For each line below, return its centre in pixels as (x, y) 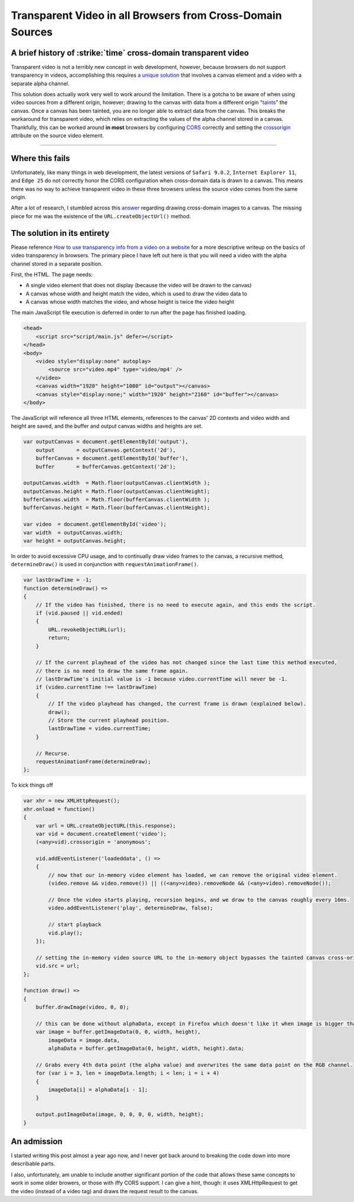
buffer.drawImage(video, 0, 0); (83, 1007)
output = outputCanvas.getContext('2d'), (106, 450)
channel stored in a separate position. (57, 264)
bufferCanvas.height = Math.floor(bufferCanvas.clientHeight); (117, 508)
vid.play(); (65, 933)
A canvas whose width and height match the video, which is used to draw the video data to (136, 293)
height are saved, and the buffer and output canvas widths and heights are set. (107, 426)
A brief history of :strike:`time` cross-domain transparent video (130, 53)
